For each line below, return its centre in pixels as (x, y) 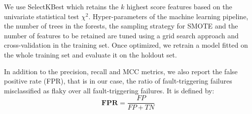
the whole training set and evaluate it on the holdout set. (90, 54)
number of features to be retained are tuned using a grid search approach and (121, 35)
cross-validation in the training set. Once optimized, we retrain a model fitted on (126, 45)
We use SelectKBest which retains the (61, 6)
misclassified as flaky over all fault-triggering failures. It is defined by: (109, 90)
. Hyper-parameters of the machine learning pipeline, (168, 16)
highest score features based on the (179, 6)
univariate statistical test (42, 16)
